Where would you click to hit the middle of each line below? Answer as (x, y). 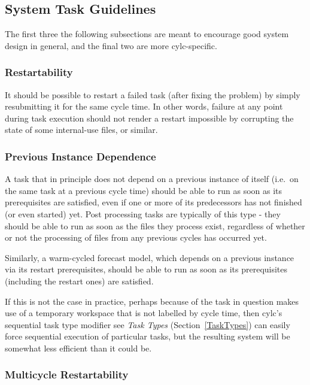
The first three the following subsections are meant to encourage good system (147, 34)
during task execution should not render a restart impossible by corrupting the (149, 118)
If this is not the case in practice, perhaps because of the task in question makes (152, 301)
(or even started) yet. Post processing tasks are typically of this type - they (143, 213)
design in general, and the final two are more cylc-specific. (111, 45)
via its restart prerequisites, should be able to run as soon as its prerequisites (146, 269)
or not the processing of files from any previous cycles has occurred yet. (136, 237)
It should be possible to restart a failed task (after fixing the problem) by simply (153, 94)
